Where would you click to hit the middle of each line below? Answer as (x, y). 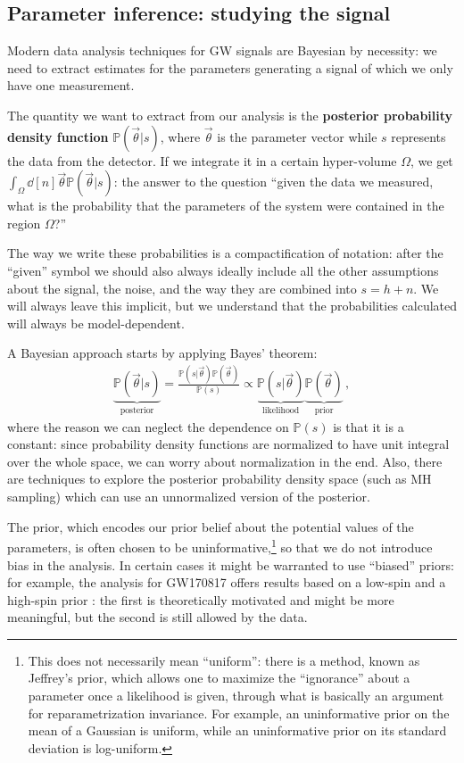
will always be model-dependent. (96, 323)
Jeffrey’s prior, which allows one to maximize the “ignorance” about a (219, 678)
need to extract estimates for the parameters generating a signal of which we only (230, 67)
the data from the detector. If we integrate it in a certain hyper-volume (202, 160)
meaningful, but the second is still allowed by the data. (157, 617)
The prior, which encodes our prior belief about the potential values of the (211, 526)
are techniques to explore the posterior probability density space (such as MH (220, 479)
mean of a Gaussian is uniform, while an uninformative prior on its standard (237, 730)
